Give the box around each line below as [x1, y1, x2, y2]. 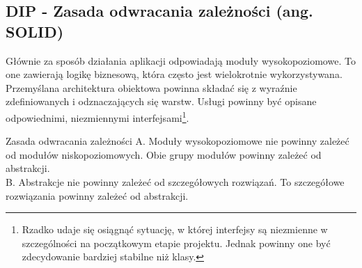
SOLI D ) [6, 20, 64, 42]
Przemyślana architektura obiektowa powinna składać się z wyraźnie [6, 80, 297, 95]
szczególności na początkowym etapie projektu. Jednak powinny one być [22, 235, 331, 250]
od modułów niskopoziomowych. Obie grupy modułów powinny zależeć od [6, 147, 322, 161]
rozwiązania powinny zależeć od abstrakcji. [6, 188, 189, 203]
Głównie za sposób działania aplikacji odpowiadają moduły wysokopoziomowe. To [6, 53, 356, 68]
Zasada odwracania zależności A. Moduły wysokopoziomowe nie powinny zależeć [6, 134, 349, 148]
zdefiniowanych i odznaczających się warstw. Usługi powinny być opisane [6, 94, 317, 109]
